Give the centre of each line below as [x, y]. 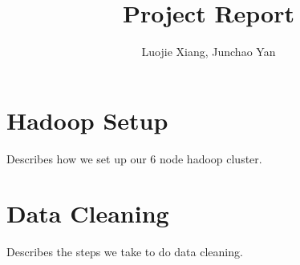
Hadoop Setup [87, 120]
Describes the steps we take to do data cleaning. [125, 252]
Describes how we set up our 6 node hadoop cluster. [134, 158]
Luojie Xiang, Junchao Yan [209, 52]
